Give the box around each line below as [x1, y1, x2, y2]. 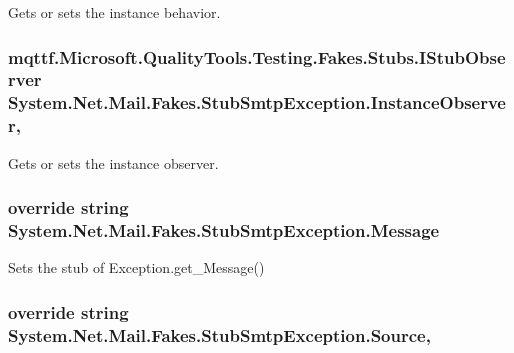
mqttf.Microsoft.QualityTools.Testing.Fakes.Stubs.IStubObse [8, 44, 506, 69]
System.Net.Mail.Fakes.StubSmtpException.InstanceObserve [8, 90, 506, 115]
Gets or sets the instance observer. [8, 152, 219, 173]
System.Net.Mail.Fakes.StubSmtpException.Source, [8, 322, 431, 347]
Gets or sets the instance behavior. [8, 2, 221, 22]
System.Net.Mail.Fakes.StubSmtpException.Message [8, 218, 440, 243]
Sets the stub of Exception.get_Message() [8, 257, 265, 278]
